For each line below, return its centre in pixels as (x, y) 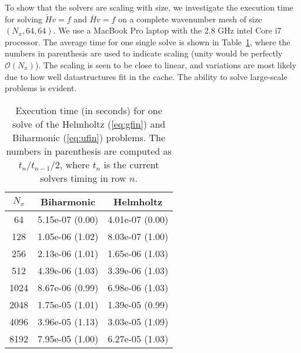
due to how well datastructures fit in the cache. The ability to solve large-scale (146, 76)
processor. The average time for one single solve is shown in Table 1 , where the (148, 41)
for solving (24, 19)
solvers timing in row (83, 178)
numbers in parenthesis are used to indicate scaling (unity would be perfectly (144, 53)
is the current (131, 164)
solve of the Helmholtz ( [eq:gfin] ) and (89, 124)
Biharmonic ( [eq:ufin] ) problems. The (89, 137)
